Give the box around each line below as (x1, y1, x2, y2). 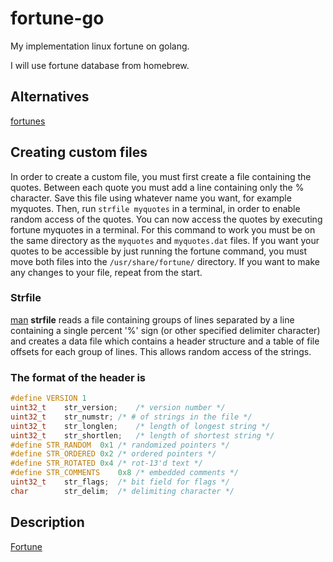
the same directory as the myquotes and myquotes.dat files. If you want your (10, 234, 320, 246)
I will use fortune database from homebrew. (10, 59, 190, 71)
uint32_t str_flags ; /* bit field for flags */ (10, 477, 230, 487)
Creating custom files (10, 144, 148, 161)
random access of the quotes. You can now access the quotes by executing (10, 213, 323, 225)
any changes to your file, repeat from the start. (10, 266, 203, 278)
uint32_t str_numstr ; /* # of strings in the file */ (10, 412, 253, 422)
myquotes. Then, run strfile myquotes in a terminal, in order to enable (10, 202, 301, 214)
